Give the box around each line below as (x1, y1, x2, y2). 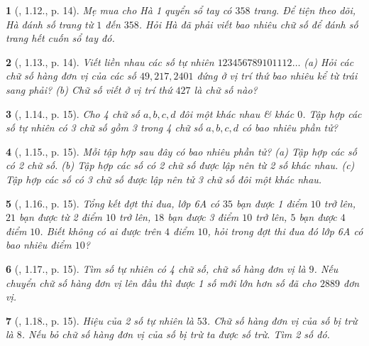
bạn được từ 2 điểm (19, 210, 103, 225)
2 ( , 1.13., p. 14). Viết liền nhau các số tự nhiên (6, 54, 214, 69)
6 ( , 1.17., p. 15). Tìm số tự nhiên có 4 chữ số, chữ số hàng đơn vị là (6, 261, 306, 276)
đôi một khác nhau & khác (179, 106, 294, 121)
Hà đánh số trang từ (6, 16, 94, 31)
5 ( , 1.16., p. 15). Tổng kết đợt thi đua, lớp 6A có (6, 195, 219, 210)
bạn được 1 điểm (236, 195, 307, 210)
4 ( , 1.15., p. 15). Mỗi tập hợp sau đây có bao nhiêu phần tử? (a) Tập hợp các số (6, 144, 357, 158)
